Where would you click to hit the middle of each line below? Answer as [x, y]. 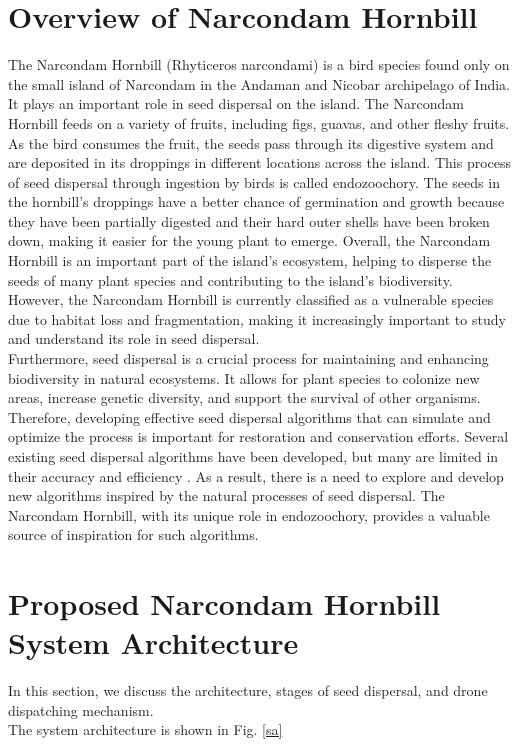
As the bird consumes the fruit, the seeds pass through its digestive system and [251, 142]
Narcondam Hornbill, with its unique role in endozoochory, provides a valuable [249, 514]
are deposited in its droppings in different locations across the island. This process [260, 162]
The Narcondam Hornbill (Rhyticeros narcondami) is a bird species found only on [259, 64]
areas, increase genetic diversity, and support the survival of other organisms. [244, 397]
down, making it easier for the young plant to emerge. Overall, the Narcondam [249, 240]
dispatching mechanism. [81, 709]
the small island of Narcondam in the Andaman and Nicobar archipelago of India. [259, 83]
